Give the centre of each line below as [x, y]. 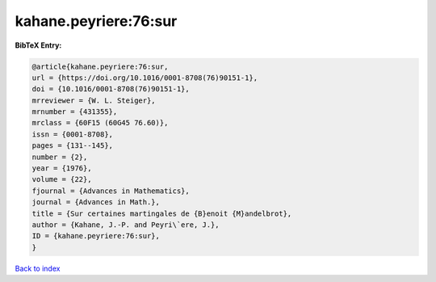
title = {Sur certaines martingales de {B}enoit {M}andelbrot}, [162, 213]
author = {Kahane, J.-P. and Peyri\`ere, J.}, [126, 225]
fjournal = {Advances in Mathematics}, [111, 191]
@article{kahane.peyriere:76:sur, [100, 66]
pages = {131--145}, [72, 146]
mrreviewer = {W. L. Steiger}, [94, 100]
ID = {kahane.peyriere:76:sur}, [96, 236]
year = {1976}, [62, 168]
